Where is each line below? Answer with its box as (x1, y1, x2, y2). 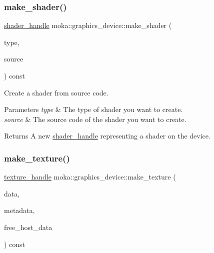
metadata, (4, 205, 35, 215)
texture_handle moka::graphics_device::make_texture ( (4, 171, 176, 182)
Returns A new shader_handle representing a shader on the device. (4, 130, 210, 141)
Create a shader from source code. (4, 87, 108, 97)
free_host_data (4, 221, 52, 232)
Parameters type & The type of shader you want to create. (4, 104, 183, 114)
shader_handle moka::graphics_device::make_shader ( (4, 20, 172, 30)
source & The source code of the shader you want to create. (4, 113, 186, 124)
